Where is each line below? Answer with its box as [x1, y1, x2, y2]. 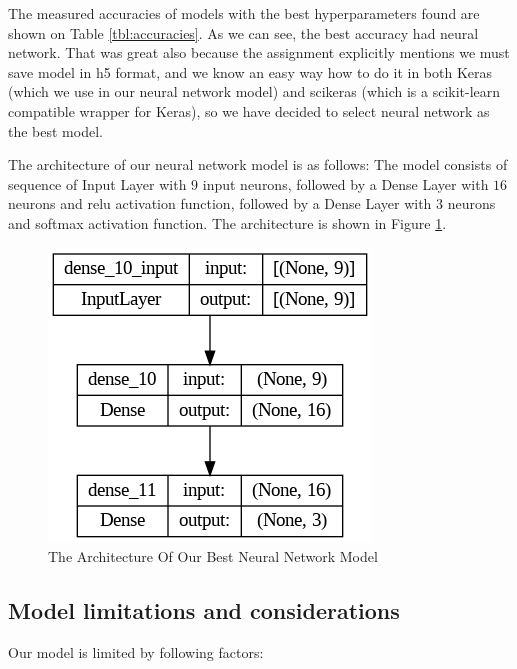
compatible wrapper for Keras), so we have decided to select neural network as [8, 100, 490, 121]
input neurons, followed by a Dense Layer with [202, 173, 489, 194]
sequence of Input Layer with [8, 173, 187, 194]
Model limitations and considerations [8, 595, 400, 626]
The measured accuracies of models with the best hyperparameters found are [8, 3, 480, 23]
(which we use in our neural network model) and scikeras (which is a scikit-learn [8, 81, 501, 102]
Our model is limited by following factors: [8, 641, 264, 662]
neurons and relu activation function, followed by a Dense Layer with [8, 193, 432, 214]
